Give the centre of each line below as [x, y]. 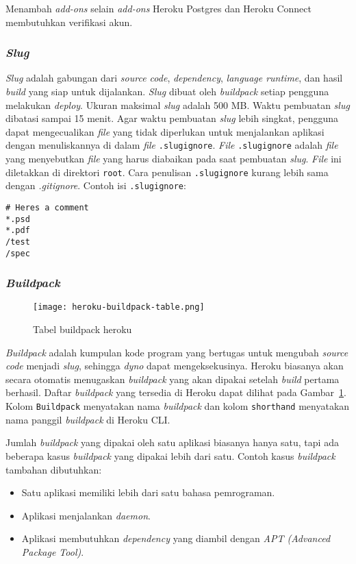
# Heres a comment [47, 207]
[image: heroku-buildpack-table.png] [119, 307]
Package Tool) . [53, 551]
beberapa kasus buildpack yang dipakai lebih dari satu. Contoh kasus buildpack [170, 455]
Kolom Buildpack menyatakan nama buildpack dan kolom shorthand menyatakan [178, 406]
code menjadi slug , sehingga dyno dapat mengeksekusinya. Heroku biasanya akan [175, 366]
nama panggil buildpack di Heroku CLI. [88, 419]
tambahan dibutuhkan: [54, 469]
